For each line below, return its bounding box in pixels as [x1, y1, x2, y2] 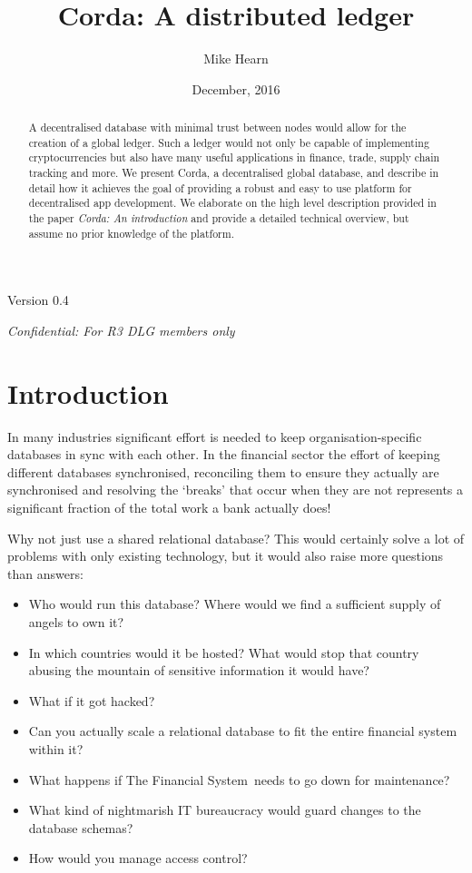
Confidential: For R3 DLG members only [7, 320, 235, 339]
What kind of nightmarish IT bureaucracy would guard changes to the [28, 800, 421, 819]
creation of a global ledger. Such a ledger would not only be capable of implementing [28, 134, 429, 150]
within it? [28, 739, 84, 758]
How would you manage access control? [28, 848, 248, 868]
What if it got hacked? [28, 691, 155, 710]
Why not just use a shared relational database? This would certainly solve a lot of [7, 528, 465, 547]
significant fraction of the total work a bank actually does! [7, 498, 331, 517]
